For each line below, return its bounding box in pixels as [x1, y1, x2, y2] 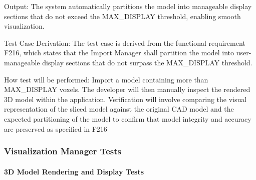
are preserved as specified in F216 [4, 123, 107, 134]
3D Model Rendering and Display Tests [4, 166, 144, 176]
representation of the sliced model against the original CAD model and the [4, 104, 234, 114]
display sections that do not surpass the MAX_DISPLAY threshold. [42, 57, 252, 67]
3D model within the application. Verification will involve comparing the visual [4, 94, 247, 104]
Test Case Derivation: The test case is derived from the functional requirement [4, 37, 245, 48]
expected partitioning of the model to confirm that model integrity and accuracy [4, 113, 251, 124]
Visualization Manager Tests [4, 145, 122, 157]
